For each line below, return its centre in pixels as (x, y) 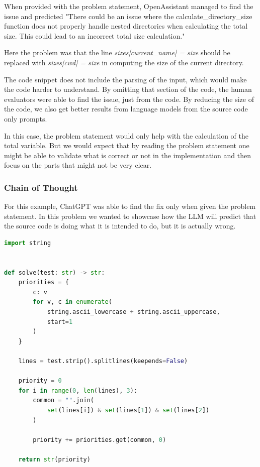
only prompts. (26, 118)
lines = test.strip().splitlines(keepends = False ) (103, 361)
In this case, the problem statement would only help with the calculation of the (126, 135)
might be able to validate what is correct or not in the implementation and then (127, 155)
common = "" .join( (64, 400)
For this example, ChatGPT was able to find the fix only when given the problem (130, 206)
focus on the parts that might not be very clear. (78, 165)
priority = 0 (40, 381)
